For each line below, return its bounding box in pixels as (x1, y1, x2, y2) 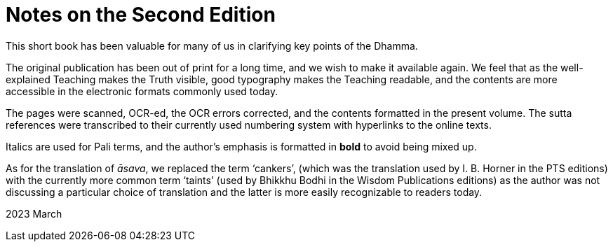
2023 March (6, 207, 62, 220)
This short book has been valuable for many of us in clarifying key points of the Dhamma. (6, 39, 418, 52)
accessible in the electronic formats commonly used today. (6, 85, 278, 97)
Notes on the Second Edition (6, 3, 276, 27)
